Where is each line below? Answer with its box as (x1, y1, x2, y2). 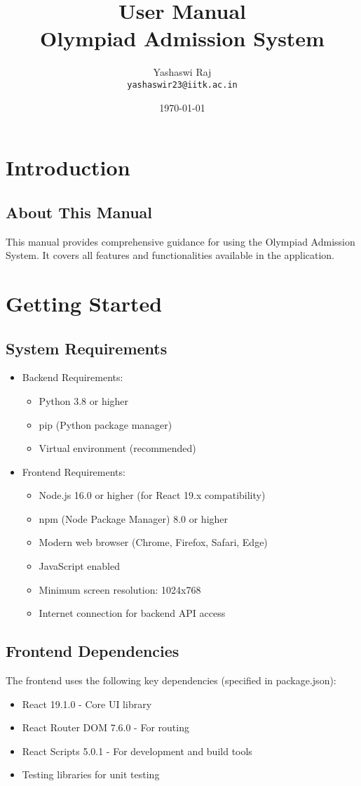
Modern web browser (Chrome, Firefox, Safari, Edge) (39, 535, 268, 549)
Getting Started (6, 288, 163, 317)
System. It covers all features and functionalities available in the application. (6, 248, 335, 262)
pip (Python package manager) (39, 417, 172, 432)
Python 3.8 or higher (39, 393, 129, 408)
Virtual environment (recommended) (39, 441, 196, 455)
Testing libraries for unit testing (22, 767, 160, 782)
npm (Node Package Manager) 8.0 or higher (39, 511, 229, 526)
